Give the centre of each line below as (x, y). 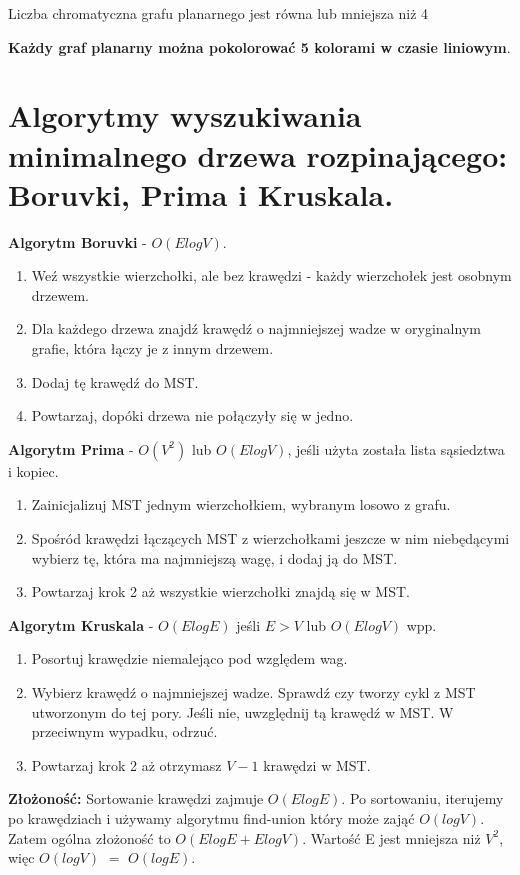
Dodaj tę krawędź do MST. (115, 381)
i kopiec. (33, 470)
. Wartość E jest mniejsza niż (391, 837)
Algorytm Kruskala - (81, 624)
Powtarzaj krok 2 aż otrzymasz (126, 764)
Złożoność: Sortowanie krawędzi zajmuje (136, 798)
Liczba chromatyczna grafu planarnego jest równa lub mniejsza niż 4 (218, 13)
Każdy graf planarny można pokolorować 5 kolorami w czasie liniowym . (259, 46)
